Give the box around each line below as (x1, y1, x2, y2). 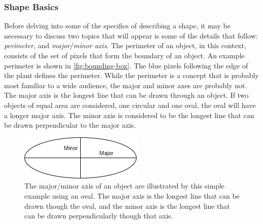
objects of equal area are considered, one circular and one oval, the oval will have (4, 99, 256, 110)
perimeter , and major (4, 40, 70, 51)
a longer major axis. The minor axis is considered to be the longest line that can (4, 109, 254, 120)
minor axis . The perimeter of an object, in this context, (73, 40, 246, 51)
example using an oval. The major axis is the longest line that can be (24, 190, 240, 201)
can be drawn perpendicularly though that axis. (24, 210, 173, 221)
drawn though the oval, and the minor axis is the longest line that (24, 200, 230, 211)
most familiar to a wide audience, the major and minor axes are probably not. (4, 80, 247, 90)
